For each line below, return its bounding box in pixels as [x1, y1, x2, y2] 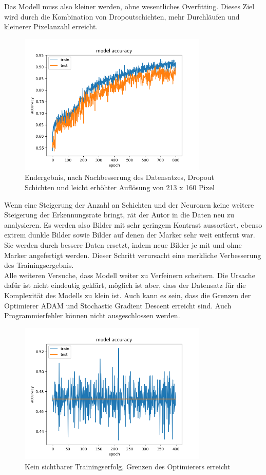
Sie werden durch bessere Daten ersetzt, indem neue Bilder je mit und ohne [4, 240, 242, 250]
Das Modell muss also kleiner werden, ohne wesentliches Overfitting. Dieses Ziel [4, 1, 255, 11]
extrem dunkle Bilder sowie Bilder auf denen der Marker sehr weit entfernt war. [4, 229, 255, 240]
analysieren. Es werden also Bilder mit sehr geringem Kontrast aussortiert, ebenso [4, 219, 262, 230]
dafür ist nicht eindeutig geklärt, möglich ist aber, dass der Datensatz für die [4, 280, 246, 290]
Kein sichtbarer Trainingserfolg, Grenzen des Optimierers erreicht [25, 461, 231, 471]
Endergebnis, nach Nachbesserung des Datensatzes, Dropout [25, 172, 215, 182]
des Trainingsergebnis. [4, 260, 74, 270]
